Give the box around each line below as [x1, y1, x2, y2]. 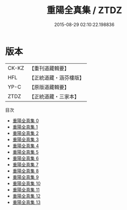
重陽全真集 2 [12, 130, 39, 136]
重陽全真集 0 [12, 118, 39, 124]
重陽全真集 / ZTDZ [46, 5, 122, 16]
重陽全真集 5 [12, 149, 39, 155]
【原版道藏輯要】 [29, 83, 69, 90]
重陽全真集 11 [12, 186, 40, 192]
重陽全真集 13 [12, 199, 41, 205]
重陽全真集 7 [12, 161, 39, 167]
